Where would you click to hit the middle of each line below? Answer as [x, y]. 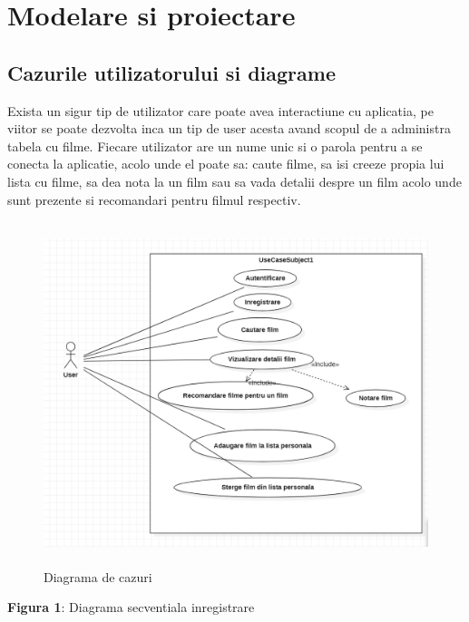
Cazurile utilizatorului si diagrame [171, 72]
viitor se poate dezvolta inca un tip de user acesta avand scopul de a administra [229, 128]
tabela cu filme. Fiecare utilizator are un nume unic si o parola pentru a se [215, 146]
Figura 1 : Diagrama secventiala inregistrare [131, 607]
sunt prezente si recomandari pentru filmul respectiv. [154, 199]
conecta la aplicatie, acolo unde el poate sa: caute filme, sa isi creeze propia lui [226, 164]
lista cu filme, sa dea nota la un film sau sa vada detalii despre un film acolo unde [234, 181]
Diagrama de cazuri [98, 576]
